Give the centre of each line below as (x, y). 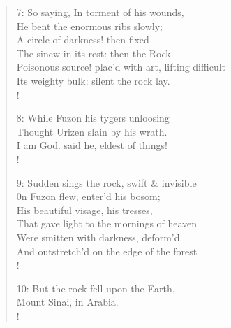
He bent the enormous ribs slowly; (89, 26)
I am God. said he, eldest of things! (92, 145)
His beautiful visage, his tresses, (84, 209)
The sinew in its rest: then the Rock (94, 53)
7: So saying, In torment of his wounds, (100, 12)
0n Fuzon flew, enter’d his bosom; (88, 196)
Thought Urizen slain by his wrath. (92, 131)
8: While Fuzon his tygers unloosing (93, 118)
